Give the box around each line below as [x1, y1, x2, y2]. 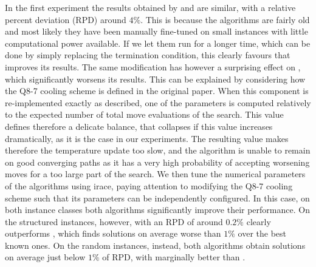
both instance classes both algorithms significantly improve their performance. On [5, 203, 310, 216]
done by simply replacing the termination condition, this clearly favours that [5, 49, 290, 61]
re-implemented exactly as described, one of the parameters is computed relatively [5, 96, 311, 109]
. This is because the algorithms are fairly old [140, 13, 310, 25]
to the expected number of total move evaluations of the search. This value [5, 108, 284, 121]
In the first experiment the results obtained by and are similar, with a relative [5, 1, 296, 13]
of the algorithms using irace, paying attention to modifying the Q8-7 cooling [5, 179, 293, 192]
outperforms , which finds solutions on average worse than [5, 227, 221, 240]
